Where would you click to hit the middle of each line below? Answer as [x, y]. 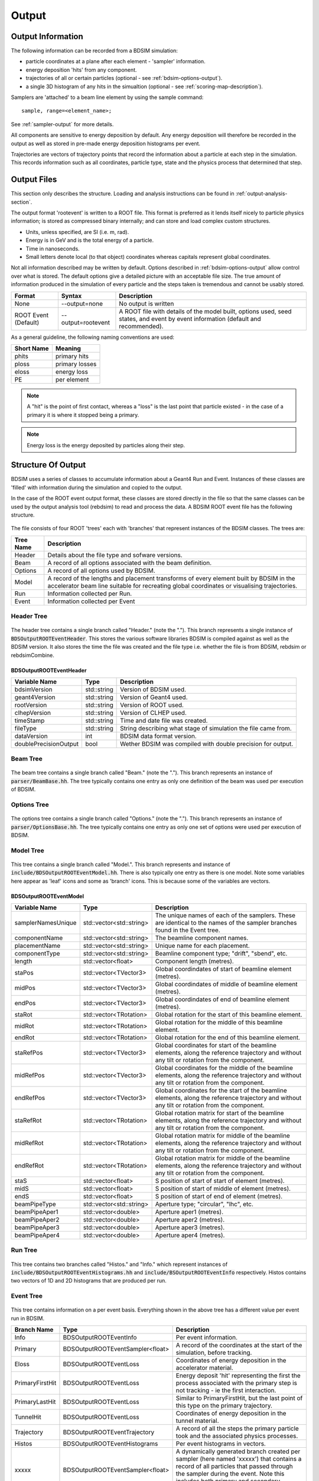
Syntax [71, 296]
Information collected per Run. [90, 594]
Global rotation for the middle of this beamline [219, 1022]
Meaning [68, 348]
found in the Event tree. [188, 930]
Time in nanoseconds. [53, 248]
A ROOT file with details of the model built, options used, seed [205, 311]
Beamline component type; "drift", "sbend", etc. [221, 954]
